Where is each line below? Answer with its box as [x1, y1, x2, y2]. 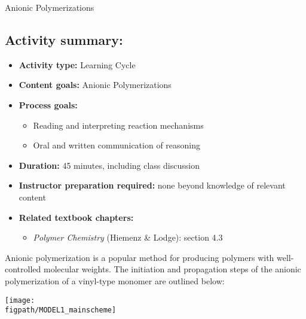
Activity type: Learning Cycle [19, 58, 136, 71]
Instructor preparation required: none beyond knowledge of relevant [19, 179, 286, 192]
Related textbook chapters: [19, 211, 134, 223]
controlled [5, 263, 41, 275]
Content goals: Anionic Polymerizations [19, 78, 172, 91]
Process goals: [19, 98, 78, 111]
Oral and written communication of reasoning [33, 139, 201, 151]
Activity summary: [5, 30, 123, 48]
